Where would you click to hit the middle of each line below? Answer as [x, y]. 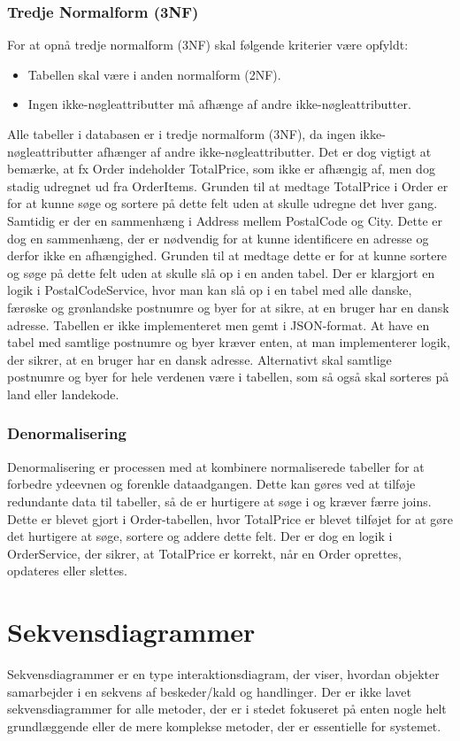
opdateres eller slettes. [68, 571]
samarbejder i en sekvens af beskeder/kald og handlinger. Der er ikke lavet [209, 691]
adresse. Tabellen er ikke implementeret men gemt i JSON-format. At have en [218, 324]
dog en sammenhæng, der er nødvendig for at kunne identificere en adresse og [218, 238]
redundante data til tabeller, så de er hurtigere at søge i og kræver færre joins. [219, 501]
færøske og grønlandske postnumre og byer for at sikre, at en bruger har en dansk [228, 307]
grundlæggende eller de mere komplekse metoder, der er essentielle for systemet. [224, 726]
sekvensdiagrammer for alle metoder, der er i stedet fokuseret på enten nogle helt [227, 709]
